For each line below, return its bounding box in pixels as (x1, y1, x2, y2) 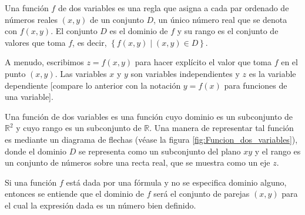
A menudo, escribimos (5, 56, 84, 68)
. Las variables (55, 67, 107, 79)
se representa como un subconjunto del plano (78, 145, 241, 157)
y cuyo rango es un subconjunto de (16, 122, 142, 134)
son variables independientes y (130, 67, 240, 79)
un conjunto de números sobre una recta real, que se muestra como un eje (5, 156, 270, 169)
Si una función (5, 176, 57, 188)
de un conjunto (89, 13, 144, 25)
